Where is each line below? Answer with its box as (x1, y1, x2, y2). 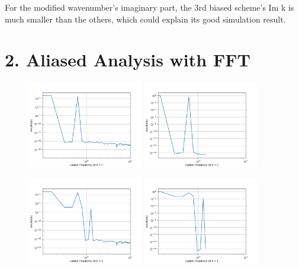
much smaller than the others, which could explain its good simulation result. (5, 12, 286, 25)
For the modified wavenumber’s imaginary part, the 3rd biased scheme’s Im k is (5, 1, 294, 13)
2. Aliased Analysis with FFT (5, 47, 250, 72)
